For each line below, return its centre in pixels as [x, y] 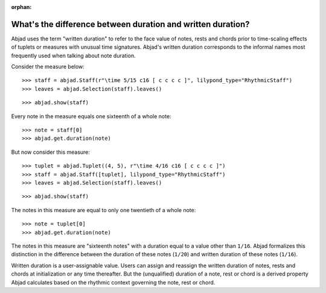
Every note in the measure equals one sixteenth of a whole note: [91, 116]
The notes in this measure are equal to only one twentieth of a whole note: [104, 210]
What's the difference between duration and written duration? [130, 24]
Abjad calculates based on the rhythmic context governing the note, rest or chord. [113, 282]
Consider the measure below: [48, 67]
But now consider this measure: [51, 152]
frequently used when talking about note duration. [73, 55]
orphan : [21, 7]
